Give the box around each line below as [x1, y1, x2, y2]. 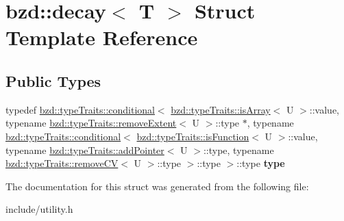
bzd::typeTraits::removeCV [5, 156, 119, 170]
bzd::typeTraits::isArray [171, 102, 271, 116]
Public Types [5, 70, 101, 91]
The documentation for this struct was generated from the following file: [5, 179, 309, 193]
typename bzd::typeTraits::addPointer [5, 142, 164, 157]
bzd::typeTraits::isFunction [136, 129, 249, 143]
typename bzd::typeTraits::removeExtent [5, 116, 177, 130]
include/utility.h [5, 202, 73, 216]
